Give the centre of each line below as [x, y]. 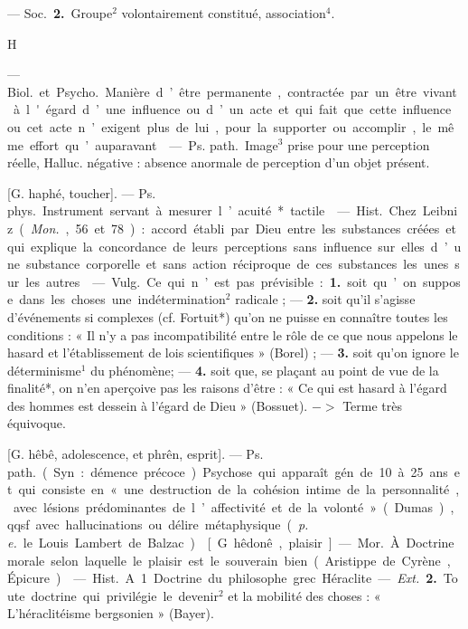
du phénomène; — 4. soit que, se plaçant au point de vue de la [265, 370]
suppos [442, 281]
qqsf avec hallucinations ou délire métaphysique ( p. [158, 524]
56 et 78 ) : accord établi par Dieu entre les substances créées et [266, 228]
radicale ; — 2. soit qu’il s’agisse [325, 299]
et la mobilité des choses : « [304, 595]
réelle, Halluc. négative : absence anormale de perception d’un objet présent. [219, 162]
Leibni [440, 210]
